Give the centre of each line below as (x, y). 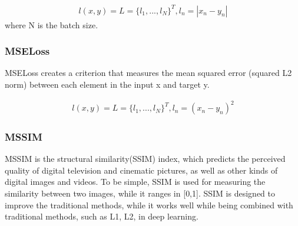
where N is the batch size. (52, 24)
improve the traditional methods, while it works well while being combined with (149, 205)
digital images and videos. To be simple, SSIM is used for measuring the (135, 182)
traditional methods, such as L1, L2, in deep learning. (102, 216)
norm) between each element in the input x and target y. (107, 84)
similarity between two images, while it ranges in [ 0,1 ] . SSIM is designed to (140, 193)
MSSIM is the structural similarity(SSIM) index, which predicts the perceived (145, 159)
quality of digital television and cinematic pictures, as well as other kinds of (141, 170)
